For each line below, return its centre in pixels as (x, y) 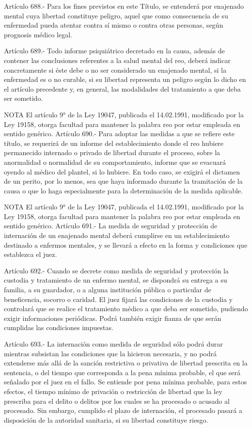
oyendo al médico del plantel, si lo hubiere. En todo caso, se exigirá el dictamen (122, 171)
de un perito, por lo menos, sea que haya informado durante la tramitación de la (123, 181)
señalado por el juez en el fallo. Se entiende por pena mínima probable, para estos (126, 382)
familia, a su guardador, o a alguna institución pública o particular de (108, 290)
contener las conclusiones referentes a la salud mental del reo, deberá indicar (117, 60)
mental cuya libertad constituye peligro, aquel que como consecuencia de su (116, 15)
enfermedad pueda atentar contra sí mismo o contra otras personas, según (114, 25)
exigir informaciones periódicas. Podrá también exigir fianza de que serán (113, 318)
